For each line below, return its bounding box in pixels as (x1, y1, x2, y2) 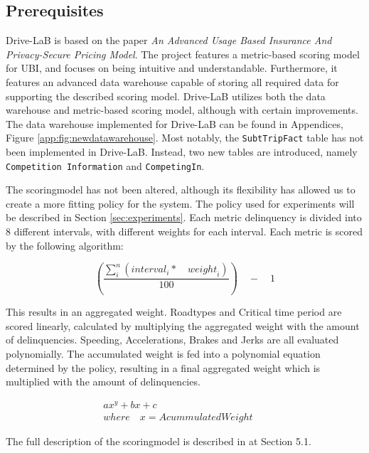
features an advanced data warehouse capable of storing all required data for (6, 74, 339, 89)
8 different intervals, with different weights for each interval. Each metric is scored (6, 224, 363, 239)
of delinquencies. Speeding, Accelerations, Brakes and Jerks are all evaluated (6, 332, 339, 347)
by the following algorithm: (6, 238, 124, 252)
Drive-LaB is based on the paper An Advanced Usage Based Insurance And (6, 33, 332, 48)
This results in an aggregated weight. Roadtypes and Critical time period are (6, 304, 342, 319)
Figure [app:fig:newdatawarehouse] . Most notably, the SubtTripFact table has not (6, 130, 364, 145)
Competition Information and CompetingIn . (6, 158, 205, 173)
